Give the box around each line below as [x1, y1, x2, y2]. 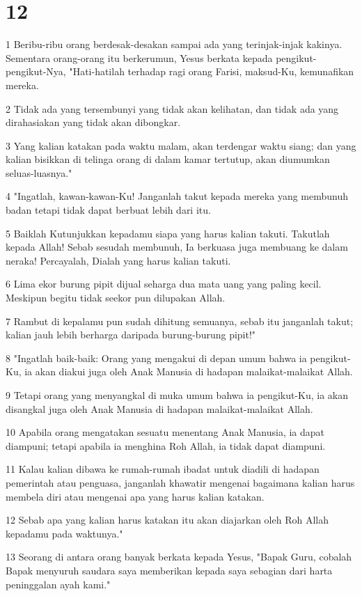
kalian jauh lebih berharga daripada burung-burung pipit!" [6, 327, 256, 342]
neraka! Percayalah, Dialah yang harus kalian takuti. [6, 253, 231, 267]
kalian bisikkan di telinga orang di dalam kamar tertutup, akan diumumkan [6, 152, 330, 166]
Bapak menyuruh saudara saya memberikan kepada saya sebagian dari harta [6, 563, 333, 577]
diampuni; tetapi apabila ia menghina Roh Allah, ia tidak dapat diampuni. [6, 438, 326, 453]
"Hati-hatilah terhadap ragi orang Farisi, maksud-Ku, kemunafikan [69, 64, 354, 79]
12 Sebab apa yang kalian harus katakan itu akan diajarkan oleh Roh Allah [6, 512, 329, 527]
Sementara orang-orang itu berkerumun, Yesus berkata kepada [6, 50, 273, 65]
